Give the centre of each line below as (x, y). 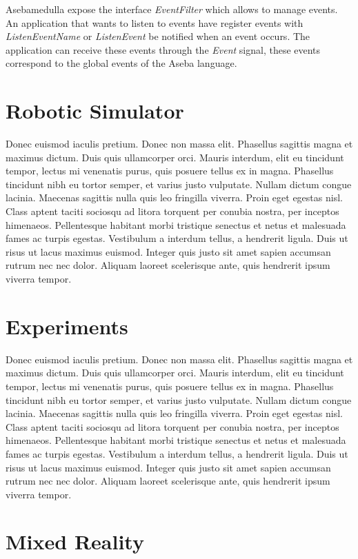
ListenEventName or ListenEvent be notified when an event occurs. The (158, 36)
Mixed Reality (75, 541)
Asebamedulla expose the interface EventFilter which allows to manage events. (172, 9)
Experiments (67, 326)
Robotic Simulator (95, 111)
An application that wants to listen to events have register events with (155, 22)
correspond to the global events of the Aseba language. (121, 63)
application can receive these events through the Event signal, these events (163, 49)
